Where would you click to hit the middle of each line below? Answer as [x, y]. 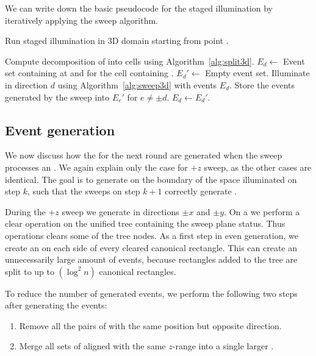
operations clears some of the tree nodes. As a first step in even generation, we [152, 235]
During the [25, 211]
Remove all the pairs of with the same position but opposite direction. [150, 325]
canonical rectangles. [138, 271]
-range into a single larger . [223, 346]
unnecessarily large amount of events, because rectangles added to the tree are [151, 259]
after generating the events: [56, 305]
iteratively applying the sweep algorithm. [82, 20]
